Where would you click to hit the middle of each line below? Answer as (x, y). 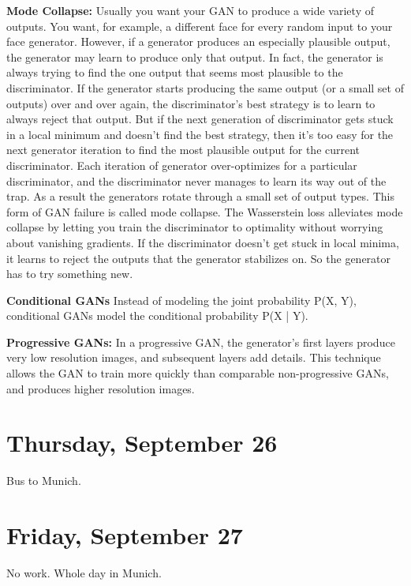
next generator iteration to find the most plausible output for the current (183, 150)
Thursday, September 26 (142, 443)
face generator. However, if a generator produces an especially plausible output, (198, 41)
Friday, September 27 (125, 535)
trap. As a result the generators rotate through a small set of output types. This (200, 196)
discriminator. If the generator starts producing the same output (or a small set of (205, 87)
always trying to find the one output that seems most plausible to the (175, 72)
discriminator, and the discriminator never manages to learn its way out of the (196, 180)
